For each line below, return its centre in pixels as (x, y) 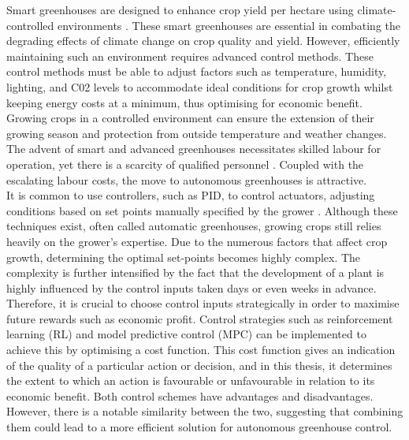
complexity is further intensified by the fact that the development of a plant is (195, 272)
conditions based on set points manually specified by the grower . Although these (202, 210)
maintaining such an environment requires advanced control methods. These (190, 56)
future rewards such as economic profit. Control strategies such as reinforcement (200, 318)
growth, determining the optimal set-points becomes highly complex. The (184, 257)
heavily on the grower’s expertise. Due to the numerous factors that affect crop (197, 241)
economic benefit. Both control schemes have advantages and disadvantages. (190, 395)
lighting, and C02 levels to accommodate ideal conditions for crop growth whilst (200, 86)
